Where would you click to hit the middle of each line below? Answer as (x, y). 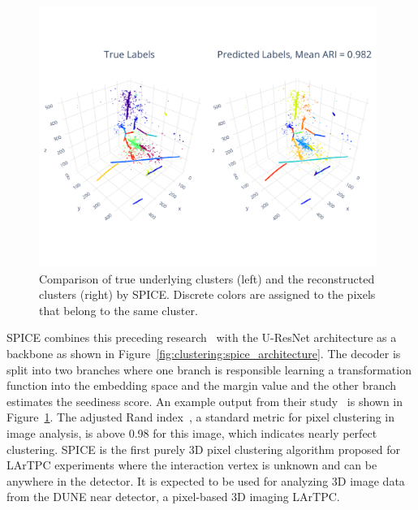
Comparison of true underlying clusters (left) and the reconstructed (207, 278)
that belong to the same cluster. (119, 310)
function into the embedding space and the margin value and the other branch (202, 385)
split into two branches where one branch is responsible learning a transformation (209, 369)
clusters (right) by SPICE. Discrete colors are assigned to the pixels (207, 294)
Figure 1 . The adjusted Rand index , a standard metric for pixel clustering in (201, 417)
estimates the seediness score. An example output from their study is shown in (205, 401)
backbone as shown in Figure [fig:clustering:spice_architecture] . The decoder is (204, 353)
